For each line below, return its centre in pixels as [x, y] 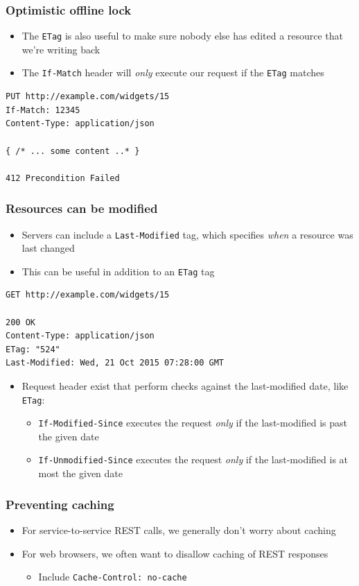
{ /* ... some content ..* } [73, 151]
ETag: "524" [33, 349]
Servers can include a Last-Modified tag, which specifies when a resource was [187, 234]
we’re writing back [61, 49]
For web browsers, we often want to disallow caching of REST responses [175, 553]
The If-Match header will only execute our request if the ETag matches [173, 72]
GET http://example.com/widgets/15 [88, 295]
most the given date [80, 473]
